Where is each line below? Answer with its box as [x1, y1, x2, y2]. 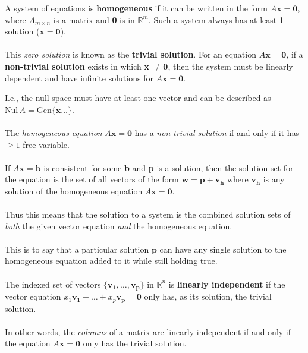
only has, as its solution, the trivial [144, 290, 272, 302]
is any [263, 173, 285, 185]
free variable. [23, 138, 70, 150]
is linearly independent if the [168, 278, 285, 290]
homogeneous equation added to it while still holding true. [5, 254, 218, 267]
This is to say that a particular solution [5, 242, 149, 255]
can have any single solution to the [159, 242, 287, 255]
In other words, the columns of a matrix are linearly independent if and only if [5, 325, 291, 338]
